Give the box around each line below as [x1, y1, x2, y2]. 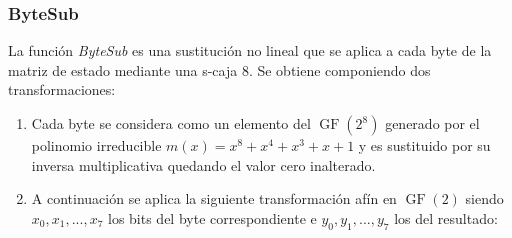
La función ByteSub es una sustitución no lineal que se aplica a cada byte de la [8, 40, 492, 61]
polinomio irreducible [31, 135, 162, 155]
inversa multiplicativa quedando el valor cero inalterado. [31, 154, 376, 175]
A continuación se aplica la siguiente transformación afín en [31, 188, 397, 209]
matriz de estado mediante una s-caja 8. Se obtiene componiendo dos [8, 59, 431, 80]
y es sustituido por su [358, 135, 491, 155]
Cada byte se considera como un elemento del [31, 113, 311, 133]
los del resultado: [394, 207, 498, 228]
